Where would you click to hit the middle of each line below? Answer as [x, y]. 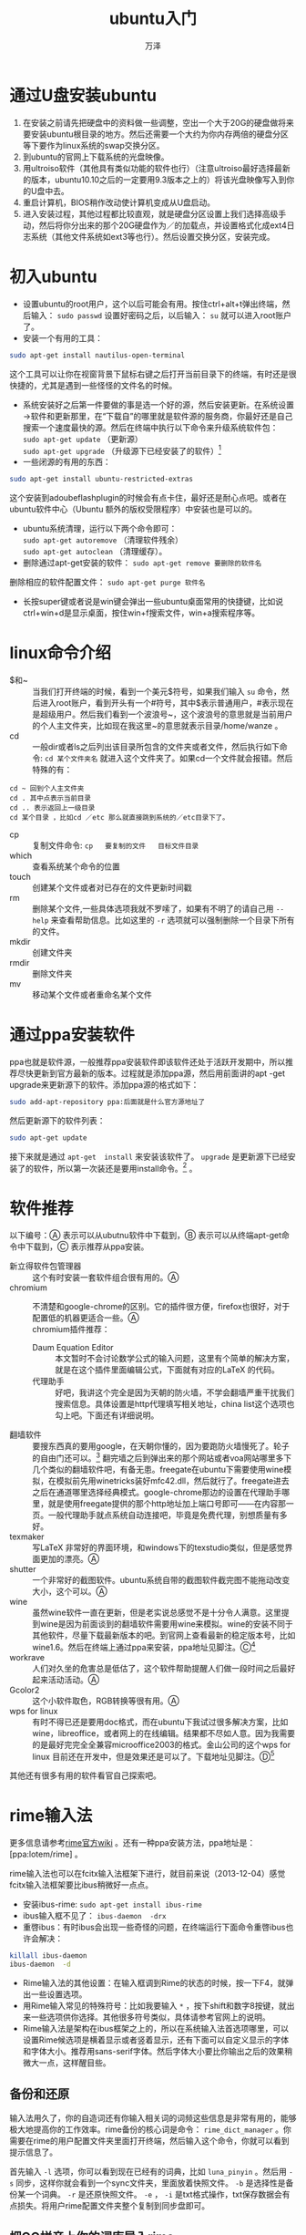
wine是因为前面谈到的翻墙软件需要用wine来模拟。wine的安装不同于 [166, 1623]
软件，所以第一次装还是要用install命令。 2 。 [115, 1167]
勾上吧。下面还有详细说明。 [107, 1415]
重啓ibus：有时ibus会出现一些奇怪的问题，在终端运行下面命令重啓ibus [154, 1927]
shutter [23, 1568]
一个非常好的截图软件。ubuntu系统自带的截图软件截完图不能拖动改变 [161, 1579]
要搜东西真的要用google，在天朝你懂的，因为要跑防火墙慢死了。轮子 [161, 1446]
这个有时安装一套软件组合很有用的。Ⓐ [106, 1278]
